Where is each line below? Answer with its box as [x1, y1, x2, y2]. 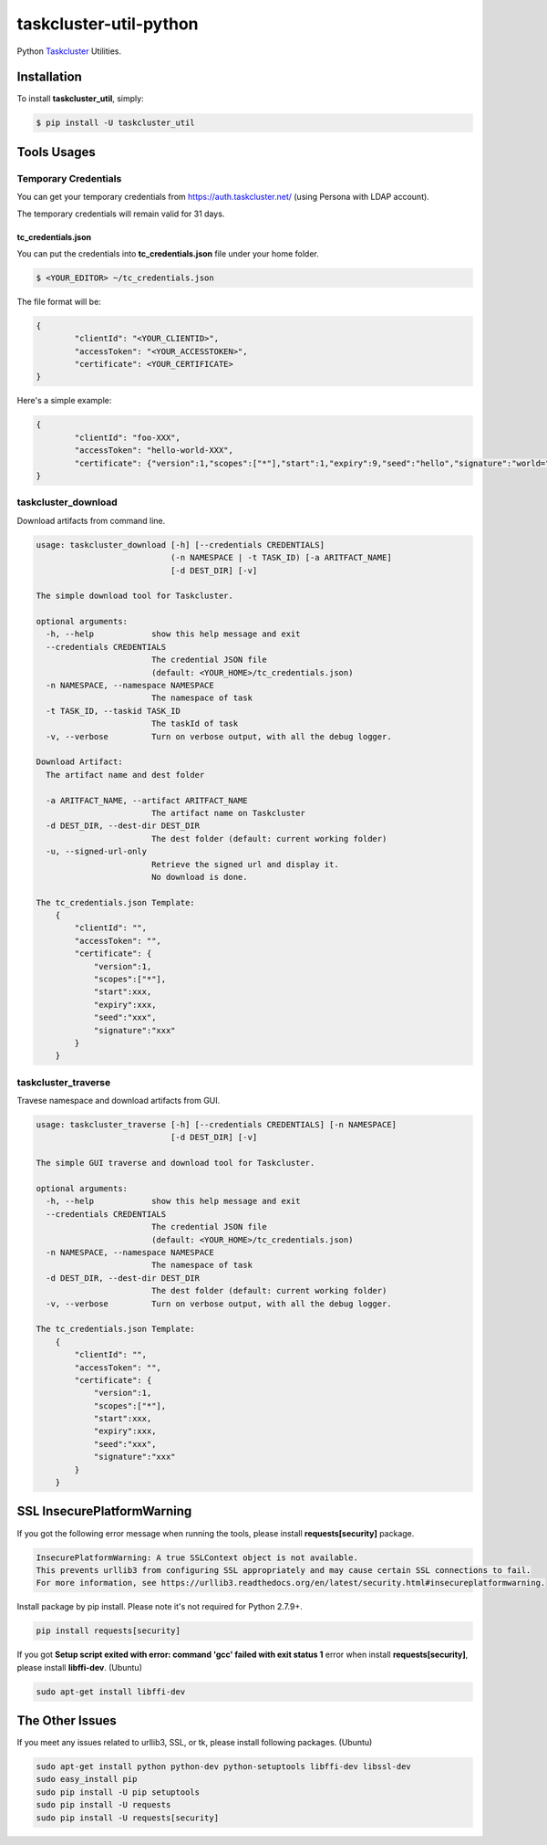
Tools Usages [16, 144, 96, 160]
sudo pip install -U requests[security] [36, 1812, 219, 1823]
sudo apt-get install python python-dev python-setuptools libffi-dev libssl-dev [36, 1762, 412, 1772]
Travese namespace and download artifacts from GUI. [16, 1095, 221, 1106]
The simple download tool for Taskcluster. [36, 591, 234, 602]
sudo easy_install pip [36, 1774, 138, 1785]
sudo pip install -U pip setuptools [36, 1787, 201, 1798]
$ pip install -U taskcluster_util [36, 118, 195, 128]
